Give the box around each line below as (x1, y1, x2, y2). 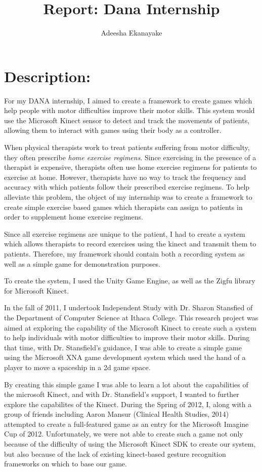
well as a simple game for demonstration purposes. (4, 258, 160, 269)
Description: (4, 65, 91, 86)
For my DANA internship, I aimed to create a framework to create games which (4, 95, 252, 105)
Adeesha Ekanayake (101, 27, 162, 38)
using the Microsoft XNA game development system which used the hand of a (4, 352, 246, 362)
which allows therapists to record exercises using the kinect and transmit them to (4, 238, 256, 249)
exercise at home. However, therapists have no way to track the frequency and (4, 171, 246, 182)
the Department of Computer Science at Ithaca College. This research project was (4, 312, 258, 322)
